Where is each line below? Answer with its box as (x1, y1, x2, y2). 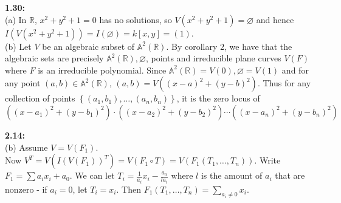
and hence (256, 13, 294, 26)
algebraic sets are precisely (5, 52, 104, 64)
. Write (254, 154, 281, 167)
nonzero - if (5, 182, 47, 195)
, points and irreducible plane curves (145, 52, 281, 64)
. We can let (69, 169, 115, 182)
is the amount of (201, 169, 263, 182)
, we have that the (224, 40, 292, 52)
